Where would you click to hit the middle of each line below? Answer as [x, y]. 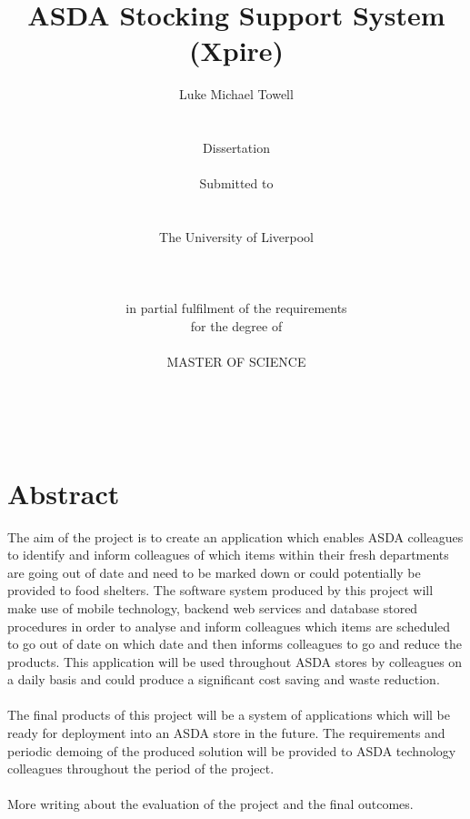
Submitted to [236, 183]
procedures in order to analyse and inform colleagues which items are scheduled [229, 626]
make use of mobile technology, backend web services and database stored [213, 607]
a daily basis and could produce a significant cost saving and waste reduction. [224, 679]
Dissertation [236, 148]
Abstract [64, 493]
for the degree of [236, 326]
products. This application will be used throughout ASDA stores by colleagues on [235, 661]
